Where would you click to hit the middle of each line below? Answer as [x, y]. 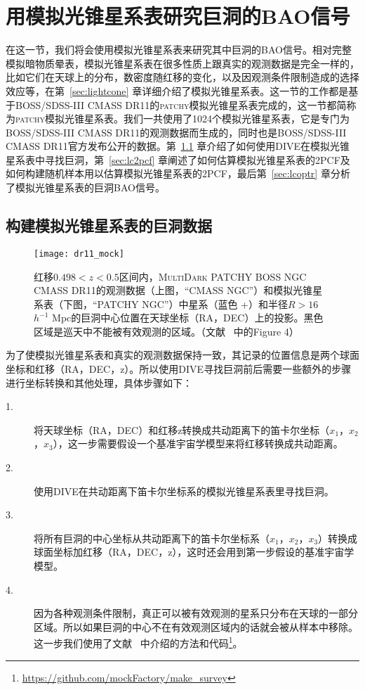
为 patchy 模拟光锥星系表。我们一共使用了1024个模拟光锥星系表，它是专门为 [178, 119]
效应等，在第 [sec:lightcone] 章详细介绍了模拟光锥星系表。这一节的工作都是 [177, 90]
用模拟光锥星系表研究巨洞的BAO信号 [178, 16]
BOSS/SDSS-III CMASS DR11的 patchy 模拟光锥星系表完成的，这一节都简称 [186, 104]
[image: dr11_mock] [79, 254]
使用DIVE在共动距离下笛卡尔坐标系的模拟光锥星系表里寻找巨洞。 [184, 491]
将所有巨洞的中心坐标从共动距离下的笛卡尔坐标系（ [152, 538]
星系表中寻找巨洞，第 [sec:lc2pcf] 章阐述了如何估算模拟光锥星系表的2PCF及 [178, 159]
